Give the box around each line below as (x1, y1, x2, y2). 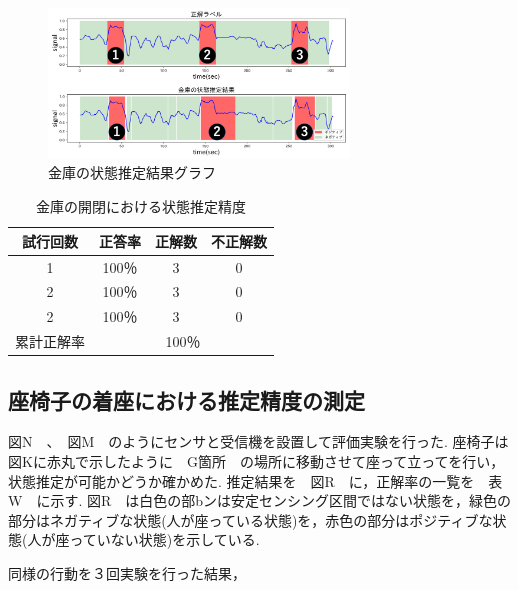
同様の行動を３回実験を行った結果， (8, 562, 246, 583)
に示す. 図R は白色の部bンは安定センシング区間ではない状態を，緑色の (36, 490, 512, 511)
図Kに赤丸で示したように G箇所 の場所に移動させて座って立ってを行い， (8, 450, 505, 471)
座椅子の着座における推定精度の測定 (8, 384, 365, 415)
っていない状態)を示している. (69, 529, 260, 550)
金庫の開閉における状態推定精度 (36, 196, 246, 217)
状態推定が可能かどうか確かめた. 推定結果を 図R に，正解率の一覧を (8, 470, 475, 491)
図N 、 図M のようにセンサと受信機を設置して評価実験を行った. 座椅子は (8, 431, 509, 452)
